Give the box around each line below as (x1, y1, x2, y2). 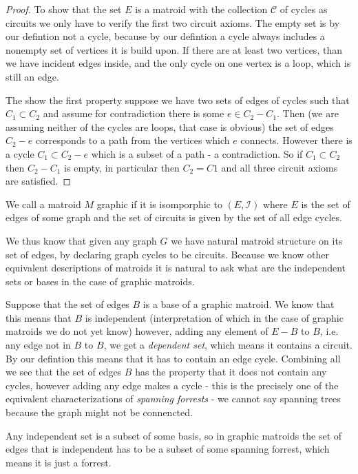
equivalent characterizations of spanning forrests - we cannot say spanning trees (6, 391, 341, 406)
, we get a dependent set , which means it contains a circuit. (103, 338, 352, 352)
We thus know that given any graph (6, 233, 157, 247)
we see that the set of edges (6, 364, 122, 379)
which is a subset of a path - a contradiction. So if (91, 146, 303, 161)
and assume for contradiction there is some (43, 106, 224, 121)
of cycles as (280, 2, 328, 16)
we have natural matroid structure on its (171, 233, 343, 247)
